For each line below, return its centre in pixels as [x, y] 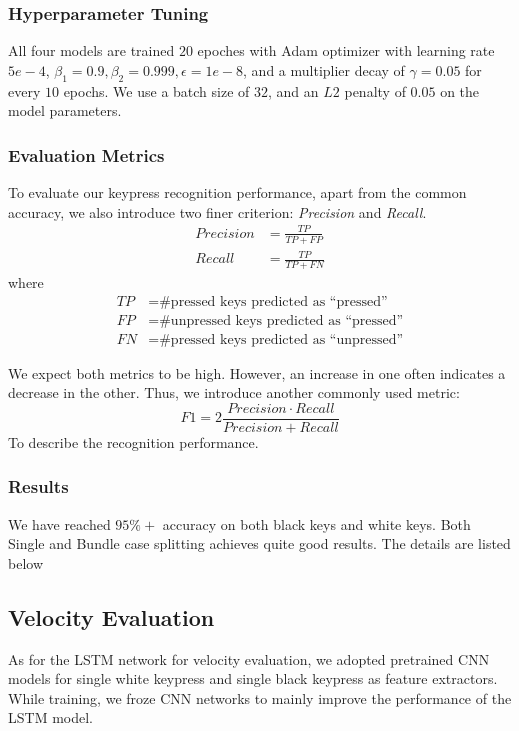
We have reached [59, 523]
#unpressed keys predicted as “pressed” [281, 320]
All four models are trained [91, 50]
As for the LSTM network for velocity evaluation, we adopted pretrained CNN [249, 658]
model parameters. [65, 110]
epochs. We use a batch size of [156, 90]
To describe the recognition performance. [133, 441]
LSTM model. [50, 717]
